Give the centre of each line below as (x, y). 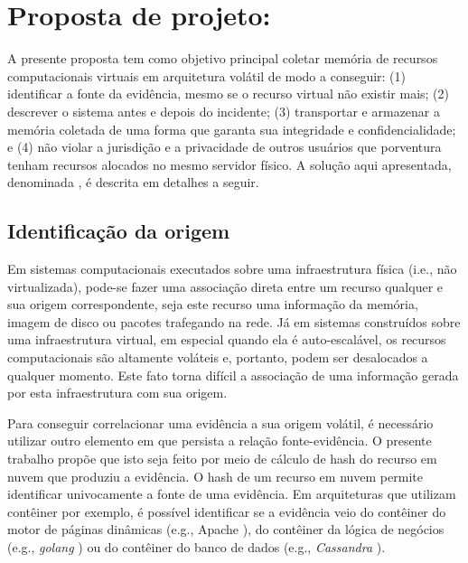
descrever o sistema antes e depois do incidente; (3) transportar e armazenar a (224, 111)
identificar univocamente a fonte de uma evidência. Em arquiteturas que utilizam (232, 494)
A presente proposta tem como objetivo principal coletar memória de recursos (223, 58)
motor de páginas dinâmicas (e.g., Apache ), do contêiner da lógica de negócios (226, 529)
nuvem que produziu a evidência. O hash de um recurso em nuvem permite (215, 476)
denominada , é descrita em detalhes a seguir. (133, 182)
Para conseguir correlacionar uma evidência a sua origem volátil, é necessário (220, 422)
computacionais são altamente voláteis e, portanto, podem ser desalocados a (218, 357)
